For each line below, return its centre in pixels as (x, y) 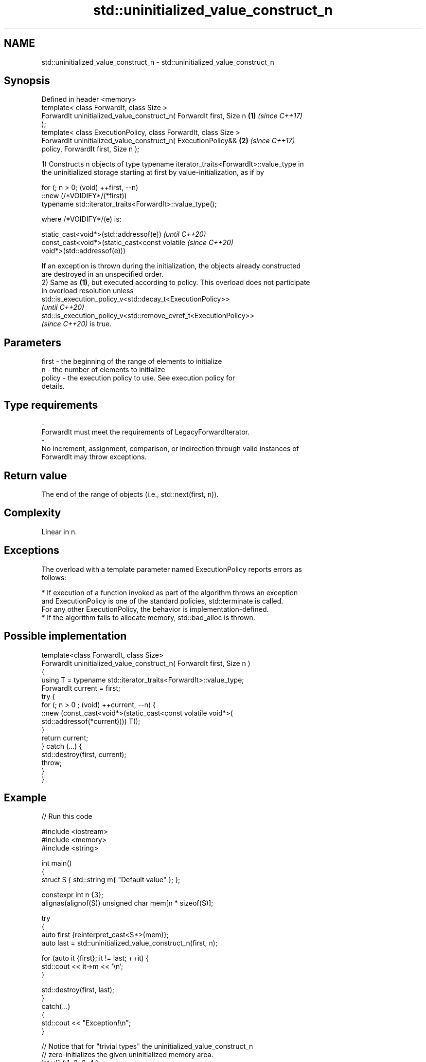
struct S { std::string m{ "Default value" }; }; (111, 880)
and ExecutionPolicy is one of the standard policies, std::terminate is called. (162, 601)
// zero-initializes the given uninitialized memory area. (127, 1055)
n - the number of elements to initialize (103, 370)
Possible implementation (65, 636)
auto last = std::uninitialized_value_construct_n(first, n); (130, 943)
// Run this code (67, 816)
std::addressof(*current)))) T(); (91, 721)
